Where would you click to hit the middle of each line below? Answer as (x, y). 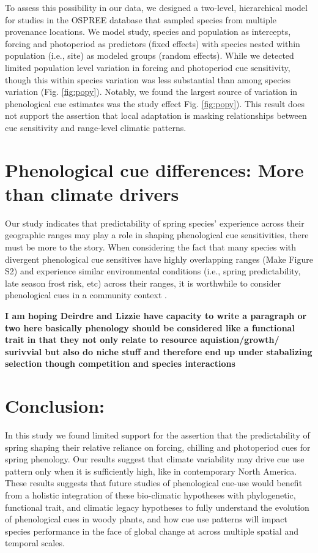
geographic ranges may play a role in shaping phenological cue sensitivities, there (157, 235)
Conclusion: (55, 406)
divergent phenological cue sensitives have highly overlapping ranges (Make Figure (159, 259)
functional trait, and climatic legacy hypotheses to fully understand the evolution (157, 507)
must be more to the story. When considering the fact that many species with (151, 247)
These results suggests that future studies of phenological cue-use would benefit (154, 483)
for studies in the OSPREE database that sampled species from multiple (141, 19)
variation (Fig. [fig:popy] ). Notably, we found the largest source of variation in (151, 92)
